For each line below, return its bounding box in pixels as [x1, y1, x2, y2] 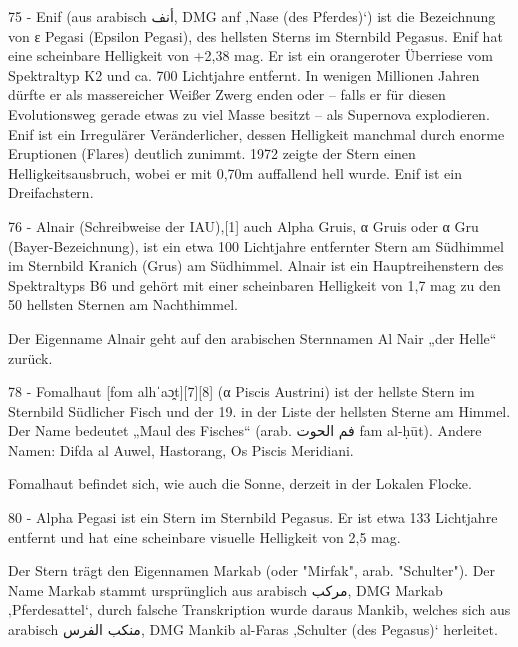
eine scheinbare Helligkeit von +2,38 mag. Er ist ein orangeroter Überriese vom [8, 45, 493, 66]
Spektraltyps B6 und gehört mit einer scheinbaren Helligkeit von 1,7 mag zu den [8, 274, 501, 295]
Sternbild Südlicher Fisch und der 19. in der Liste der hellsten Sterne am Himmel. [8, 400, 511, 421]
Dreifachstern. [8, 182, 94, 203]
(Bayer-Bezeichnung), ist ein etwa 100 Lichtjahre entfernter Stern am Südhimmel [8, 235, 504, 256]
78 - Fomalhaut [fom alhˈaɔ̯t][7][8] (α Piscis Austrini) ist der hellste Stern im [8, 381, 475, 402]
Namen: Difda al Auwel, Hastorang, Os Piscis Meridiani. [8, 439, 354, 460]
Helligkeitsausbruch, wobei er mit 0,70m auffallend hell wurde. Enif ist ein [8, 162, 463, 183]
